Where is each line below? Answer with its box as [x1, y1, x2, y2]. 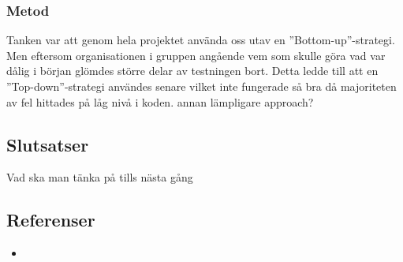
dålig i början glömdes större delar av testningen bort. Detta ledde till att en [6, 62, 379, 79]
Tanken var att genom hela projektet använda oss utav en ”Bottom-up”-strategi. [6, 32, 395, 48]
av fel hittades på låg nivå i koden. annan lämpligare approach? [6, 93, 314, 110]
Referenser [6, 208, 95, 232]
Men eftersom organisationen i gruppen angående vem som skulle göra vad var [6, 47, 386, 63]
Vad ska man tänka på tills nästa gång [6, 169, 193, 185]
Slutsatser [6, 132, 89, 156]
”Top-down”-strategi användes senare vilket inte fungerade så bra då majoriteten [6, 78, 397, 94]
